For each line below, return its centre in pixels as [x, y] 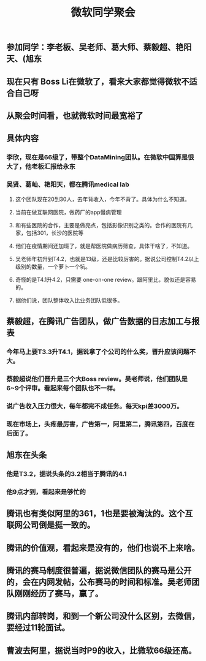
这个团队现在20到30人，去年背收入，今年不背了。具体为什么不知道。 [102, 199]
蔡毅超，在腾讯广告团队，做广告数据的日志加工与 [99, 321]
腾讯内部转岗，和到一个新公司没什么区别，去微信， [103, 616]
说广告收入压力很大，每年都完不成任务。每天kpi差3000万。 [95, 406]
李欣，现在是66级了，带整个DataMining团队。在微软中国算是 [97, 157]
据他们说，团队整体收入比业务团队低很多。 [69, 300]
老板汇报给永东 [53, 167]
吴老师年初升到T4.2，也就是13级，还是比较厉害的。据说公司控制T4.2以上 [107, 259]
